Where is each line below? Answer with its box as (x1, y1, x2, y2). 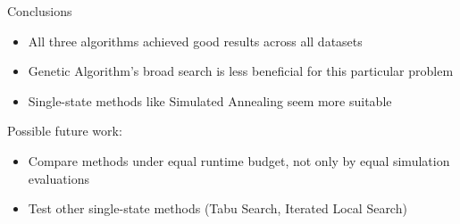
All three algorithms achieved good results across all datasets (28, 31, 363, 50)
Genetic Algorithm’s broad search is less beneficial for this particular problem (28, 62, 454, 80)
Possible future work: (7, 121, 122, 140)
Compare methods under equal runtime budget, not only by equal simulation (28, 151, 450, 170)
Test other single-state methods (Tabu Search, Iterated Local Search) (28, 199, 407, 218)
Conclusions (7, 2, 72, 20)
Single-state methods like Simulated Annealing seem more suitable (28, 91, 392, 110)
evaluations (28, 169, 89, 187)
